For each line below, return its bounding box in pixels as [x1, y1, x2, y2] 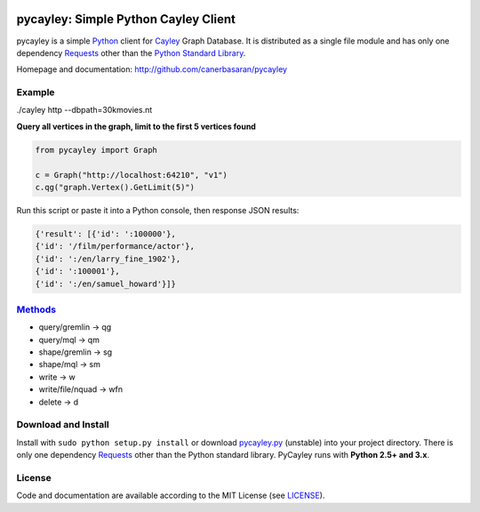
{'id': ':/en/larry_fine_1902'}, [35, 253, 181, 264]
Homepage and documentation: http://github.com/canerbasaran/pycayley [16, 64, 288, 75]
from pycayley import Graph [35, 145, 157, 155]
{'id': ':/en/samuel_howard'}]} [35, 278, 177, 289]
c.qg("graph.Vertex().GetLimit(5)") [35, 182, 196, 192]
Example [16, 86, 55, 99]
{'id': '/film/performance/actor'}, [35, 241, 196, 252]
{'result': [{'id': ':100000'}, [35, 228, 177, 239]
